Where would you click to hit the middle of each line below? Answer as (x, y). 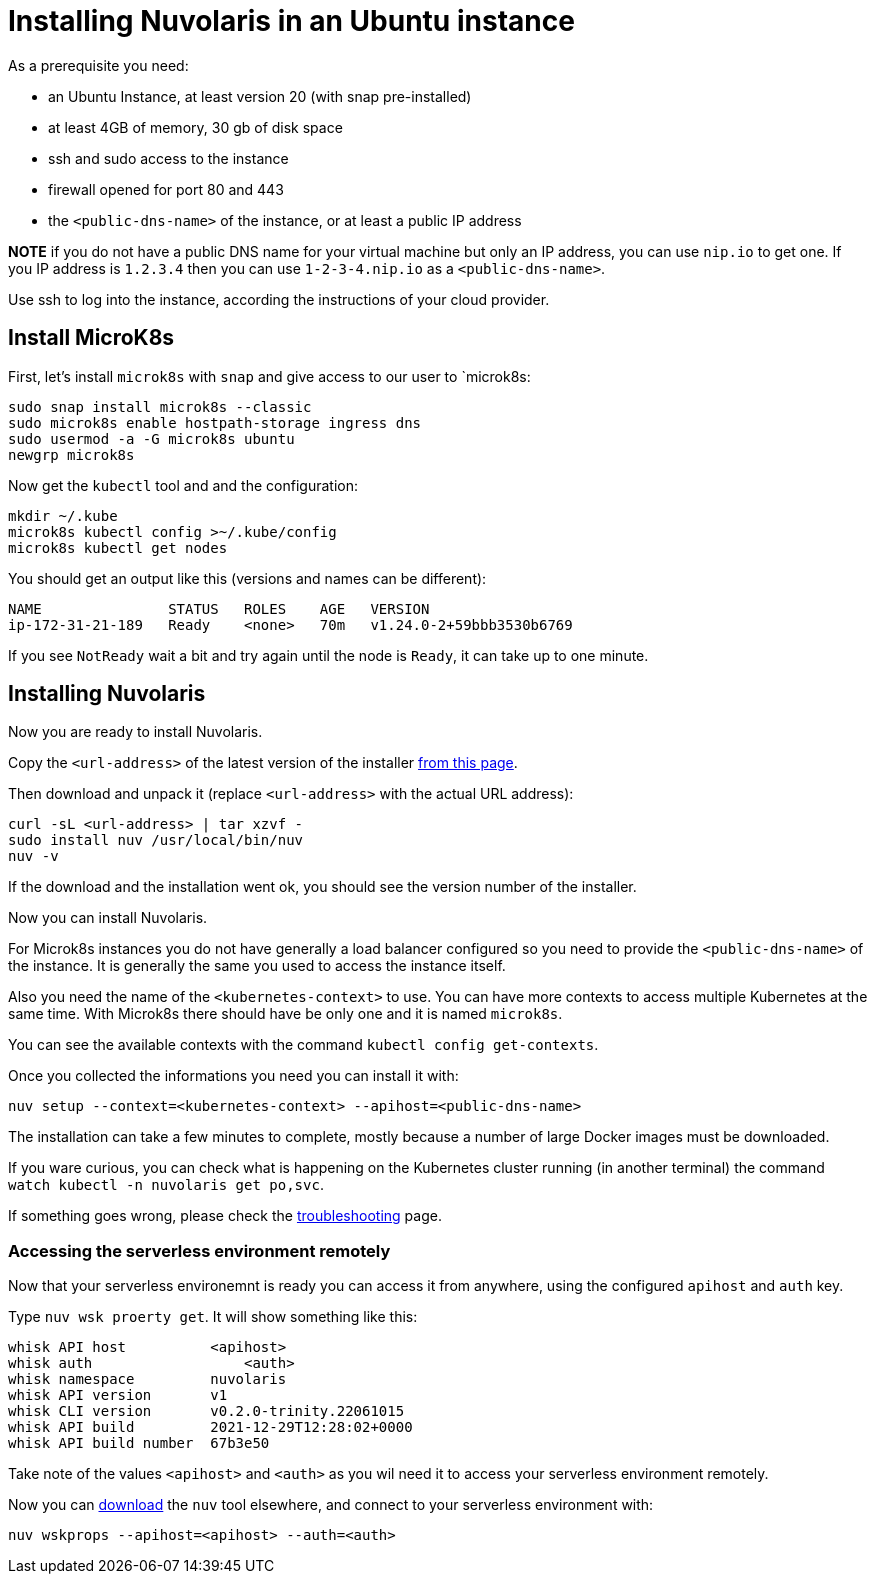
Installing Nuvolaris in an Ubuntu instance (291, 21)
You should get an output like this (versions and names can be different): (247, 578)
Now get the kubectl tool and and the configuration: (183, 485)
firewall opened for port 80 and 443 (166, 189)
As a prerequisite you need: (98, 65)
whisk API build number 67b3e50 (139, 1443)
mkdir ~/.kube (63, 515)
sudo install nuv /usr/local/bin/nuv (156, 840)
